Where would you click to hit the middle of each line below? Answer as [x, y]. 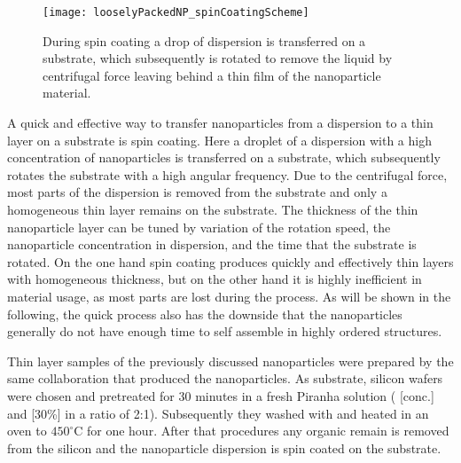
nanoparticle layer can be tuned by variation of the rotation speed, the [199, 227]
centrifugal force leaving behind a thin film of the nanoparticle [212, 75]
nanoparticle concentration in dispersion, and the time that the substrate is [212, 244]
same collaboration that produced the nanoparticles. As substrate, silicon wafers [225, 378]
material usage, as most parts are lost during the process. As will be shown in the [229, 296]
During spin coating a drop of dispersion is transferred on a [204, 40]
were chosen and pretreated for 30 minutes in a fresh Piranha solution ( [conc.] [221, 395]
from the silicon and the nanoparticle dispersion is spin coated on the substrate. [224, 447]
